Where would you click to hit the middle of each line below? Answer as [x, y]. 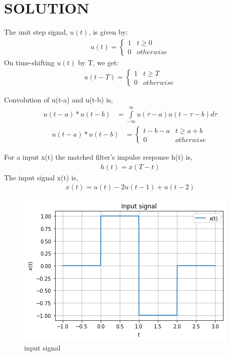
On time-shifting [29, 62]
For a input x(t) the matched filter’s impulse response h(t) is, [98, 157]
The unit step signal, [36, 32]
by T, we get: [98, 62]
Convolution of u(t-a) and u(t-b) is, [59, 100]
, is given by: [108, 32]
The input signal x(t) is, [41, 177]
